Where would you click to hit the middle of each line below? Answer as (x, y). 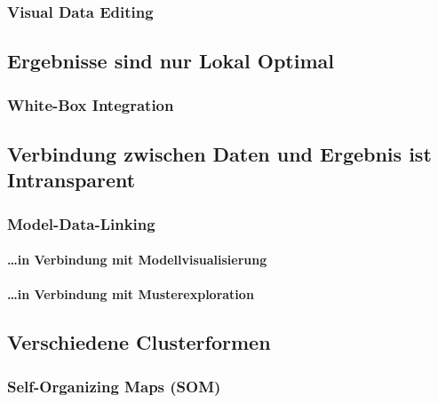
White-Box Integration (91, 104)
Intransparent (72, 180)
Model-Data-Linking (81, 223)
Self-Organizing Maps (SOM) (114, 386)
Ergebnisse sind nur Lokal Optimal (171, 61)
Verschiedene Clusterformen (139, 342)
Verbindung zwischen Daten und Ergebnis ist (219, 153)
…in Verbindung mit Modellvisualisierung (137, 260)
